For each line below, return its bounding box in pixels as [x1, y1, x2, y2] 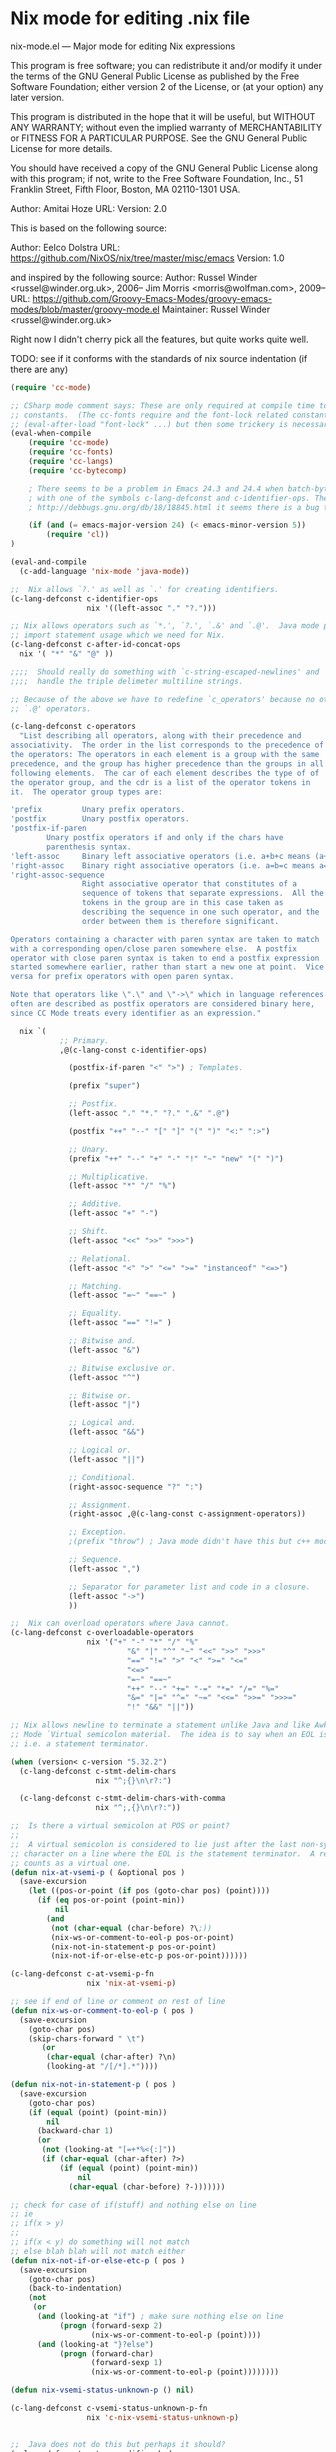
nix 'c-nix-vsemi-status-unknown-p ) [86, 2412, 240, 2422]
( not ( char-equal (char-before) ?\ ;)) [50, 1923, 213, 1933]
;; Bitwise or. [68, 1390, 132, 1401]
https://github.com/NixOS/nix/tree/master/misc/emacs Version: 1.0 [10, 252, 285, 264]
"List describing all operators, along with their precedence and [19, 731, 302, 741]
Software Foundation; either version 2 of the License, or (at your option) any [10, 80, 324, 92]
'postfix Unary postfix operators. [10, 814, 190, 824]
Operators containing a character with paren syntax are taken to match [10, 934, 320, 944]
